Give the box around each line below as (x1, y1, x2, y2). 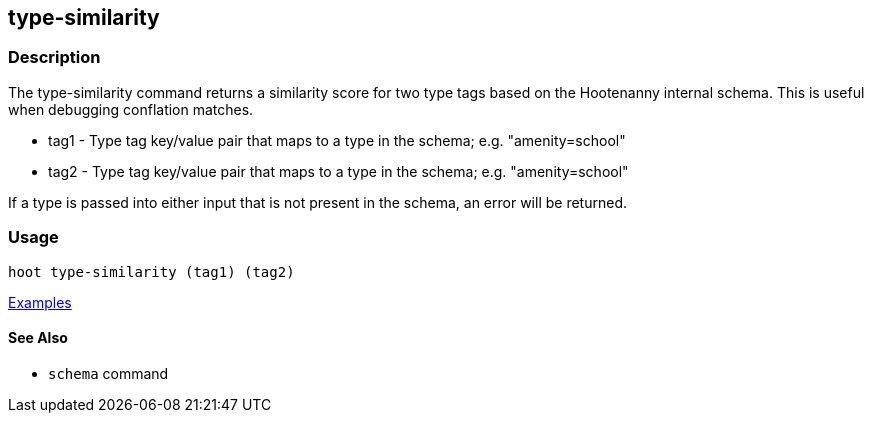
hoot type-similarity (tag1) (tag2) (8, 263, 295, 280)
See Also (8, 329, 68, 347)
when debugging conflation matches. (8, 100, 254, 118)
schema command (48, 364, 169, 382)
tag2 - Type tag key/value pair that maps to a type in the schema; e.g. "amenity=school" (48, 162, 629, 180)
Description (8, 47, 101, 68)
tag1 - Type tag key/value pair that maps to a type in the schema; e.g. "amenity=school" (48, 131, 626, 149)
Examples (8, 293, 72, 311)
